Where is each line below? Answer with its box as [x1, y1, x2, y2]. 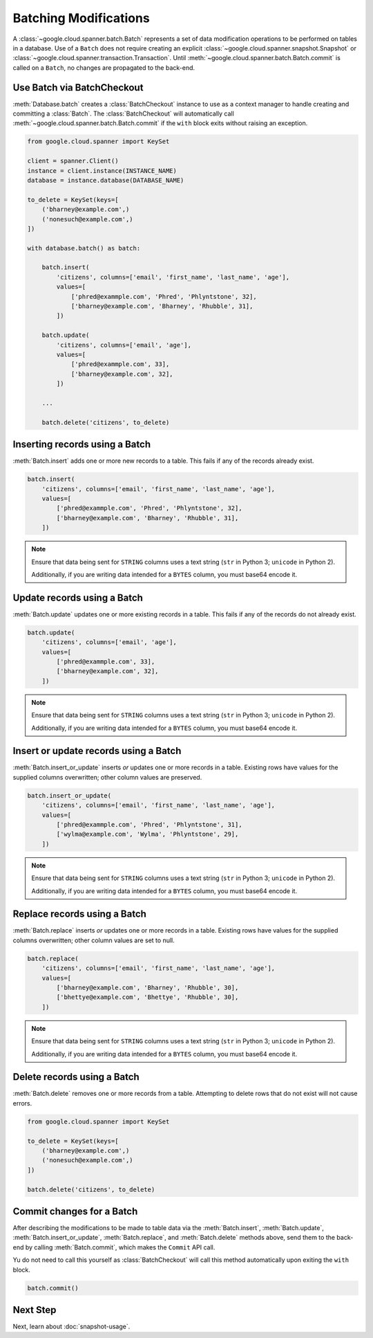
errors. [12, 1099, 32, 1107]
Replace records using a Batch [12, 908, 146, 920]
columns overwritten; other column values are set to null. [12, 936, 175, 944]
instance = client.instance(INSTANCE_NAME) [27, 167, 178, 174]
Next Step [12, 1304, 57, 1316]
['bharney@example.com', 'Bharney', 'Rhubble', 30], [56, 983, 239, 991]
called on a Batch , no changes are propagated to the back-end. [12, 63, 195, 72]
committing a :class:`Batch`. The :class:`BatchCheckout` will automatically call [12, 109, 234, 118]
